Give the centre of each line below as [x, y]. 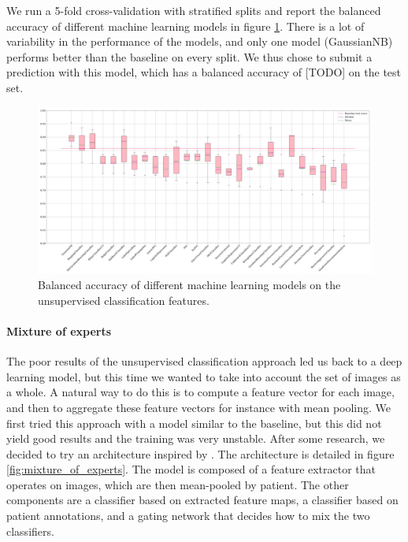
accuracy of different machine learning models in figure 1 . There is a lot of [185, 26]
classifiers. [30, 531]
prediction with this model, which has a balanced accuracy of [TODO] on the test [204, 72]
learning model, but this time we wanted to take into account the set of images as [204, 376]
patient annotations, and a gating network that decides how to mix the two [188, 516]
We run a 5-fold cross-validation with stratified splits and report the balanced [194, 10]
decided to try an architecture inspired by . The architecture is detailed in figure [200, 453]
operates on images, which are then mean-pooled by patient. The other [178, 484]
